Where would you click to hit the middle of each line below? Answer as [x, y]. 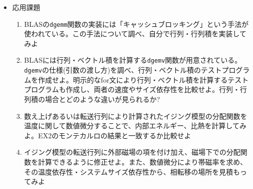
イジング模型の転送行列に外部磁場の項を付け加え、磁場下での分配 [132, 152]
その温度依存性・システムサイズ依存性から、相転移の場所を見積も [132, 171]
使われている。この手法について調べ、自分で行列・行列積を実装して [135, 34]
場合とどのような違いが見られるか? [103, 99]
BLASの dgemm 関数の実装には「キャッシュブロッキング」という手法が [136, 24]
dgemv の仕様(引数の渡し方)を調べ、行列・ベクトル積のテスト [123, 70]
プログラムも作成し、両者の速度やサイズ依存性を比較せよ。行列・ [132, 89]
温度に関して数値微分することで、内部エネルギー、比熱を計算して [132, 126]
